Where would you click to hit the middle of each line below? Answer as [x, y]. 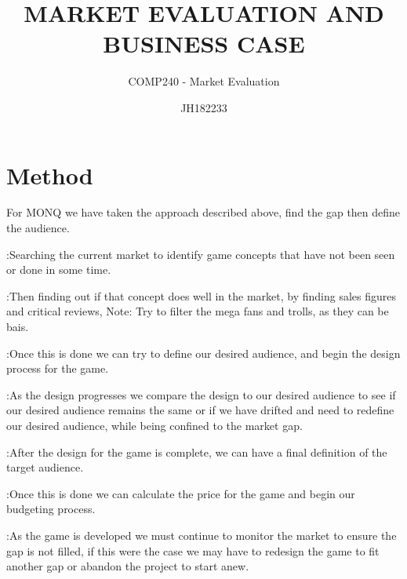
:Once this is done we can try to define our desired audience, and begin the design [203, 353]
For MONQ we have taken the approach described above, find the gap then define [203, 212]
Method [50, 175]
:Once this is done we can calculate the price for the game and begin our [181, 493]
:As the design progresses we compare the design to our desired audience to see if [201, 394]
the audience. [38, 228]
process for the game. [58, 368]
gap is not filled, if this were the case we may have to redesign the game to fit [193, 550]
